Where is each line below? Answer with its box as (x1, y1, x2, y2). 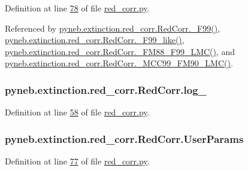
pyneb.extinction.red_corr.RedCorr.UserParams (5, 131, 244, 146)
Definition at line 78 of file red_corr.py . (5, 2, 150, 14)
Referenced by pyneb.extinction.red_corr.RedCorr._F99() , (5, 22, 220, 34)
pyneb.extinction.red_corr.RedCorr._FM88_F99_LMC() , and (5, 45, 235, 57)
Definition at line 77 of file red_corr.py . (5, 155, 150, 167)
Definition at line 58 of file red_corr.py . (5, 106, 150, 118)
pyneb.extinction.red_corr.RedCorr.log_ (5, 82, 207, 97)
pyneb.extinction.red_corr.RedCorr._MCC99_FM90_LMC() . (5, 57, 233, 69)
